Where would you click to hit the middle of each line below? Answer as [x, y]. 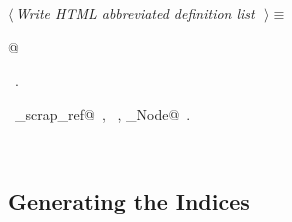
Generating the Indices [129, 201]
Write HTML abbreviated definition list [135, 13]
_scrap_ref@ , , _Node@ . [102, 113]
